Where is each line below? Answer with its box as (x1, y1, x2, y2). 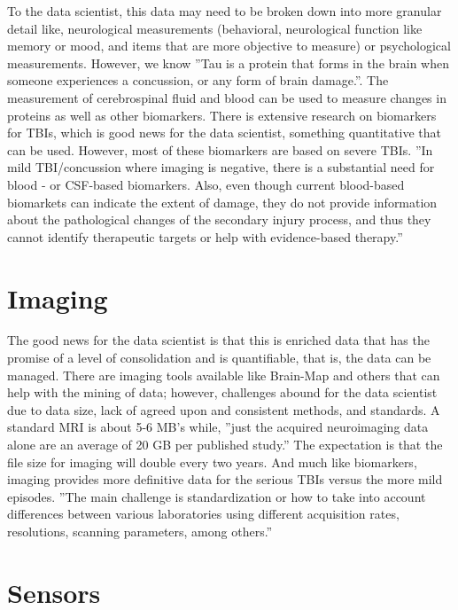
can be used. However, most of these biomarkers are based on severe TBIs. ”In (7, 140, 433, 159)
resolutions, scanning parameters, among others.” (7, 521, 273, 540)
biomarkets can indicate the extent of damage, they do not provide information (7, 192, 438, 211)
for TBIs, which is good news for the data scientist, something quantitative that (7, 123, 441, 142)
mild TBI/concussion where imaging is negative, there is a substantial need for (7, 158, 435, 176)
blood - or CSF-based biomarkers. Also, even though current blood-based (7, 175, 405, 193)
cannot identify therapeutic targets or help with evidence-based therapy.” (7, 227, 403, 246)
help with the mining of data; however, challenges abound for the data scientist (7, 383, 438, 402)
